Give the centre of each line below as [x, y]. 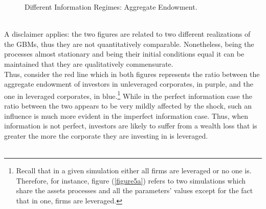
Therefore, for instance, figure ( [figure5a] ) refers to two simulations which [131, 180]
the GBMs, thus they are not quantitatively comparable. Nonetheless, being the [129, 44]
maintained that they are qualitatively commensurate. [89, 63]
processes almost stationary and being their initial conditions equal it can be [124, 54]
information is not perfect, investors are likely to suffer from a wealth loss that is [131, 126]
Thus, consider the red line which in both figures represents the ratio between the [132, 74]
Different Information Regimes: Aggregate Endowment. [111, 7]
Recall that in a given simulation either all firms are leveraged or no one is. [134, 170]
